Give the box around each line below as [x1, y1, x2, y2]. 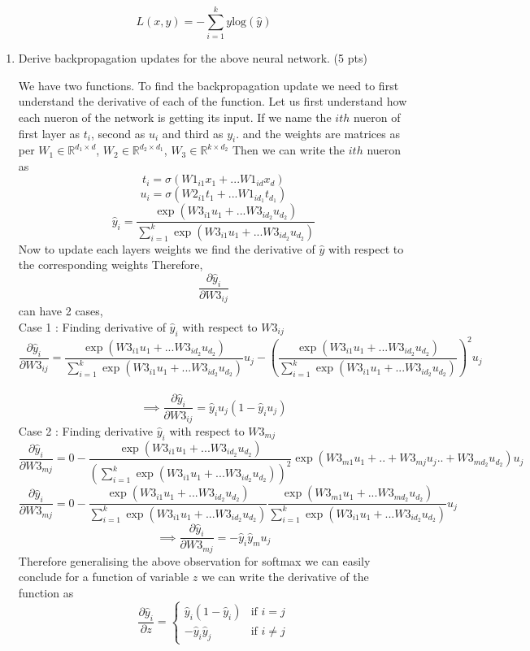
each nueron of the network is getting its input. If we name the [18, 108, 332, 125]
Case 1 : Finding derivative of [18, 318, 166, 335]
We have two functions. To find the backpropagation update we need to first [18, 76, 399, 93]
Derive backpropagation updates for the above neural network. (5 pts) [18, 50, 367, 67]
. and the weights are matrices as [236, 124, 400, 141]
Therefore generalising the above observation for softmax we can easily [18, 552, 371, 569]
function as [18, 584, 74, 601]
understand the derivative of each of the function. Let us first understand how [18, 93, 407, 110]
